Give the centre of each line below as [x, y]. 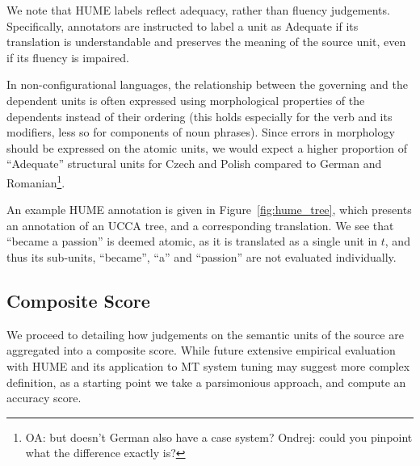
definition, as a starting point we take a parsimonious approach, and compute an [206, 382]
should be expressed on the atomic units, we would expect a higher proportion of [207, 147]
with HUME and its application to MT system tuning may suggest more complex [208, 365]
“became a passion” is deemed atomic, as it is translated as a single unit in [192, 241]
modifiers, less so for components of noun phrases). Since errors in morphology [201, 132]
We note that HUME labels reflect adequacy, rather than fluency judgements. [198, 10]
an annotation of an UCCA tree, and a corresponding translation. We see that [200, 225]
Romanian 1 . [36, 181]
